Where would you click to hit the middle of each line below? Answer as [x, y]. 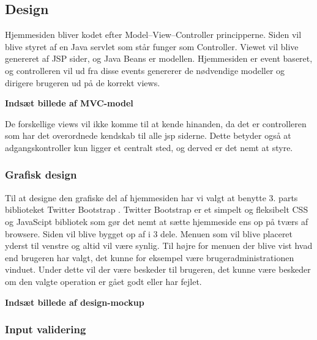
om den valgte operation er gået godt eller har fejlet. [103, 281]
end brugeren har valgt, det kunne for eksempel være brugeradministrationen [150, 257]
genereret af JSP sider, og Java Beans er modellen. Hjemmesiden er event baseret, [159, 58]
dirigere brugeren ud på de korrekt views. [83, 82]
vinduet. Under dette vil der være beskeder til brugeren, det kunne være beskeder [158, 269]
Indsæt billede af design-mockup [75, 302]
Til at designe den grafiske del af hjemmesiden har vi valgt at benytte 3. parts [151, 197]
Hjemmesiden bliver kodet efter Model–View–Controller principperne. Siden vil [153, 35]
